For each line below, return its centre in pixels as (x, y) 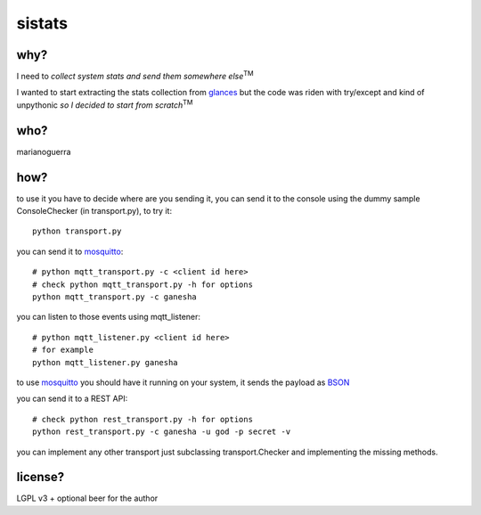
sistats (42, 23)
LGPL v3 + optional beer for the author (87, 498)
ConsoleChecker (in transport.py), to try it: (94, 211)
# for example (63, 350)
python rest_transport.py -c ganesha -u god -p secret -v (162, 432)
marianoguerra (44, 151)
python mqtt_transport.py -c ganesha (115, 297)
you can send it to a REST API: (72, 399)
